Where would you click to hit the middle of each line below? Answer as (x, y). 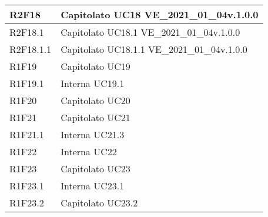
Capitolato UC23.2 (99, 203)
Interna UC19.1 (93, 83)
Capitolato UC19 (96, 66)
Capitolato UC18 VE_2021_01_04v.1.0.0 (160, 14)
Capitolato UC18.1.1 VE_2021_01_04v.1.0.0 (154, 49)
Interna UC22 (89, 151)
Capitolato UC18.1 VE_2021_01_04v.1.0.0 (150, 32)
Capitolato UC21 (96, 117)
